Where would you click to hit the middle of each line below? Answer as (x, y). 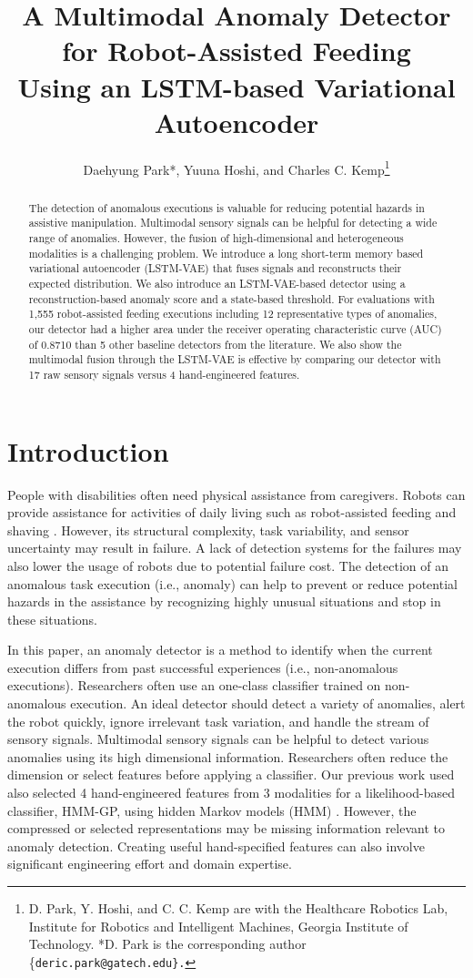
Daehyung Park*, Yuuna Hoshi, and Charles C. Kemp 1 (236, 168)
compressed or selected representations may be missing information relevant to (226, 828)
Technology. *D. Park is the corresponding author (167, 944)
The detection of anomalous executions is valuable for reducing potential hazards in (226, 207)
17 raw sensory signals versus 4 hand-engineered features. (164, 374)
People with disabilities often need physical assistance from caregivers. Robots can (236, 494)
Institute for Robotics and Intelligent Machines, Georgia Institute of (218, 926)
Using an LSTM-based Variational (236, 86)
